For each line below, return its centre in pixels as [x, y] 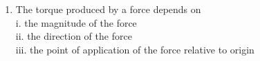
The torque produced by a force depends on [108, 9]
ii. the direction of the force [74, 36]
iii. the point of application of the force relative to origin [135, 49]
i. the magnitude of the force [76, 22]
